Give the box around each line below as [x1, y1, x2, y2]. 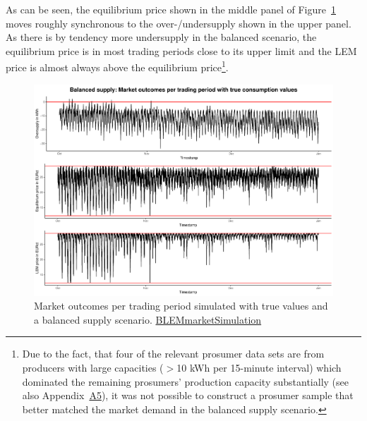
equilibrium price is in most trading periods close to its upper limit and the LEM [6, 43, 357, 58]
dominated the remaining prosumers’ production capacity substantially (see [22, 374, 349, 389]
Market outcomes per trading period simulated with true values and [34, 298, 328, 313]
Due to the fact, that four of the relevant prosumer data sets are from [22, 346, 325, 361]
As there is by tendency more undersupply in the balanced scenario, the [6, 30, 317, 44]
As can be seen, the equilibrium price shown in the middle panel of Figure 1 [6, 2, 336, 16]
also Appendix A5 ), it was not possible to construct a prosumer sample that [22, 388, 354, 403]
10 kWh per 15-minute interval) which [176, 360, 342, 375]
